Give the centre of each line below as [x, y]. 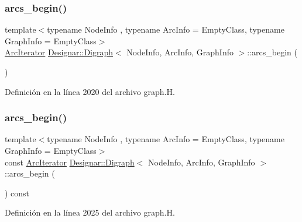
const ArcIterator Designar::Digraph [70, 162]
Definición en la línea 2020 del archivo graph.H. [90, 91]
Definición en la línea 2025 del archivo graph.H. [90, 212]
